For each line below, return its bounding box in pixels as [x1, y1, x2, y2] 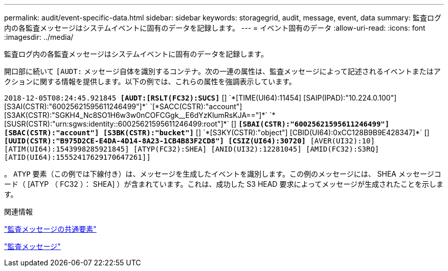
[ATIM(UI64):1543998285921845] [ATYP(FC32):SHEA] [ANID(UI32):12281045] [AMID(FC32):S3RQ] [4, 145, 379, 153]
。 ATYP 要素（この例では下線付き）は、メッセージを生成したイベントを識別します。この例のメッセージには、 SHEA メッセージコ [4, 169, 441, 178]
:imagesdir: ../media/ [4, 33, 74, 41]
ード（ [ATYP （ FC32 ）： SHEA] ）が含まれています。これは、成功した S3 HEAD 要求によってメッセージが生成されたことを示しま [4, 180, 444, 188]
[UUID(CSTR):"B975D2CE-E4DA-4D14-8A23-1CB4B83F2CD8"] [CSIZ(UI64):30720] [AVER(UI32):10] [4, 137, 375, 145]
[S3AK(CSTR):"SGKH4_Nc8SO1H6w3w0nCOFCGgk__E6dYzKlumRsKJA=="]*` [4, 111, 268, 119]
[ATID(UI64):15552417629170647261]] [4, 153, 151, 161]
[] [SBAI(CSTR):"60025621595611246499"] [231, 119, 390, 128]
